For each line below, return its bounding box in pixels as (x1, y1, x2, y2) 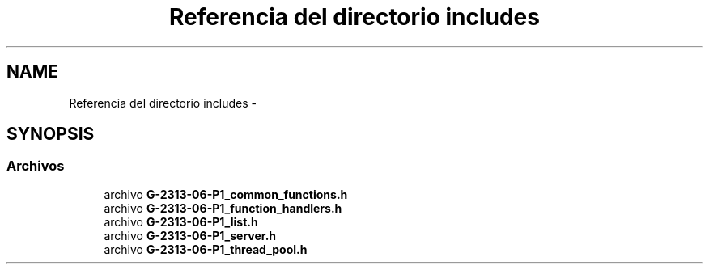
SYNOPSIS (6, 124, 95, 145)
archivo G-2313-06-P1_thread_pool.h (104, 242, 308, 256)
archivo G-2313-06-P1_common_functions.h (104, 187, 348, 201)
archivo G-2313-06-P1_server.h (104, 228, 277, 243)
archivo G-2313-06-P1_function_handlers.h (104, 200, 342, 215)
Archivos (6, 158, 65, 175)
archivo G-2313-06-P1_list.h (104, 214, 258, 229)
